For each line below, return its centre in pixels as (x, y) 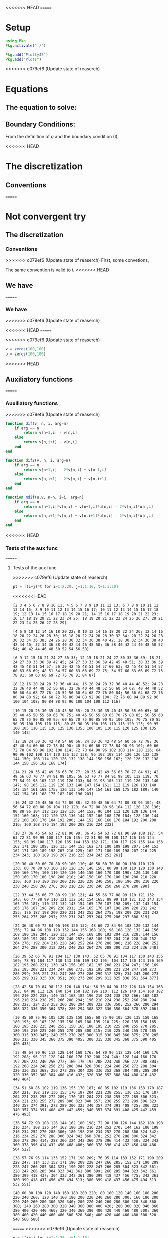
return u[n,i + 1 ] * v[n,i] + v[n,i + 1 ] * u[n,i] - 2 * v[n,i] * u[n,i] (89, 516)
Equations (27, 89)
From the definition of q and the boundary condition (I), (62, 136)
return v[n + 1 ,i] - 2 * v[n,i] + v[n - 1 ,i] (65, 470)
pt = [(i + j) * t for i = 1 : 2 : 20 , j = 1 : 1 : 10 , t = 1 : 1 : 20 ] (65, 587)
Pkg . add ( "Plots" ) (23, 59)
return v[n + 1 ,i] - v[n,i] (50, 433)
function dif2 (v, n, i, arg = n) (38, 460)
